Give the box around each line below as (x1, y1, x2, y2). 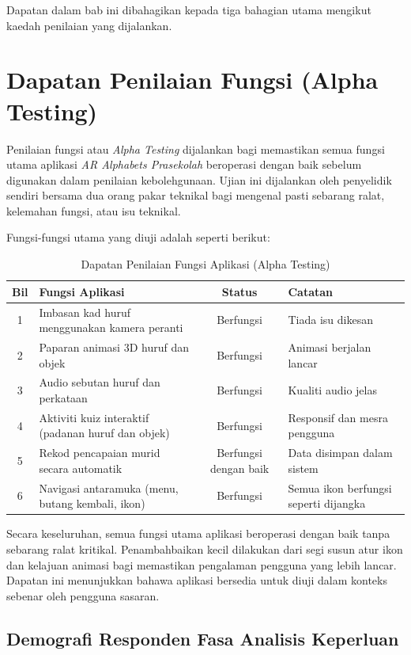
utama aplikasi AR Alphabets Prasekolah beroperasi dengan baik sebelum (6, 156, 362, 173)
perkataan (39, 389, 88, 406)
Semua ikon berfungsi (288, 479, 392, 496)
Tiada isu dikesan (288, 311, 373, 328)
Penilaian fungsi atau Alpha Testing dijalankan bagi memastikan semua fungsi (6, 140, 385, 157)
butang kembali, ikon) (39, 495, 145, 512)
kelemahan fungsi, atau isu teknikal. (6, 202, 181, 219)
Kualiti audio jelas (288, 382, 377, 398)
